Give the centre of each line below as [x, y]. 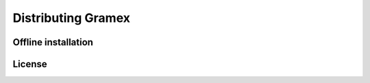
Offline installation [53, 42]
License [30, 64]
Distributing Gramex [71, 18]
